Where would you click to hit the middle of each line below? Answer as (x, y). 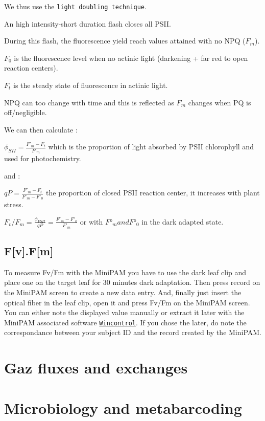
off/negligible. (26, 112)
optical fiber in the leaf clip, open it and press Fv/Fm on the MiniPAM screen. (127, 302)
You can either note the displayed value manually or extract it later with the (124, 312)
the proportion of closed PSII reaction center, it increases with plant (153, 193)
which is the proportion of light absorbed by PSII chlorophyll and (151, 147)
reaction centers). (31, 68)
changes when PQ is (220, 102)
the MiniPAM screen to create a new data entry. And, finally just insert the (123, 292)
